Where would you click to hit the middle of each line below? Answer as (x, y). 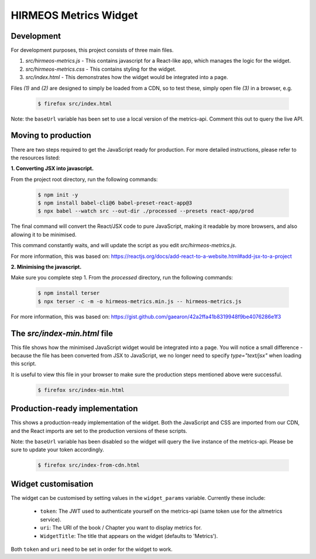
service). (51, 519)
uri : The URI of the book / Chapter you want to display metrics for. (121, 528)
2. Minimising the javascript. (46, 267)
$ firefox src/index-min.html (81, 390)
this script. (23, 364)
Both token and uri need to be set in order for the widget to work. (92, 549)
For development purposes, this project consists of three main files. (92, 50)
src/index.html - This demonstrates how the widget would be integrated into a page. (127, 77)
